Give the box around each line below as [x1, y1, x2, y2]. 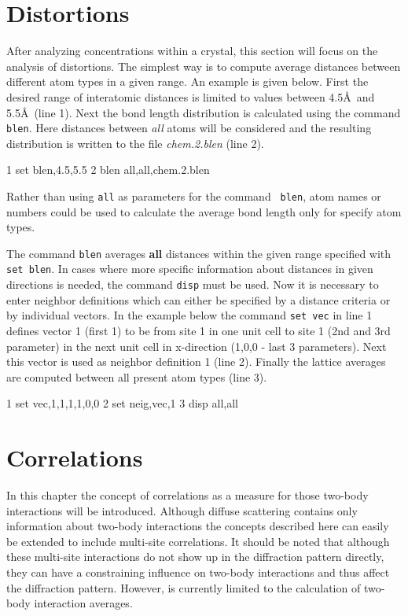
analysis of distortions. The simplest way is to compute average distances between [6, 57, 401, 74]
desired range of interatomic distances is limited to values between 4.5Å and [6, 88, 375, 105]
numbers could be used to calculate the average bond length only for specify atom [6, 203, 402, 219]
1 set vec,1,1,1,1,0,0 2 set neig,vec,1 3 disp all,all [6, 395, 238, 411]
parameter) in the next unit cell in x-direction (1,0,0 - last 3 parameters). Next [6, 338, 387, 354]
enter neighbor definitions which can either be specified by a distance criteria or [6, 291, 391, 308]
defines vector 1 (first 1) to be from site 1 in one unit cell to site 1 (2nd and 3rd [6, 323, 391, 338]
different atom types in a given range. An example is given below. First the [6, 73, 369, 90]
